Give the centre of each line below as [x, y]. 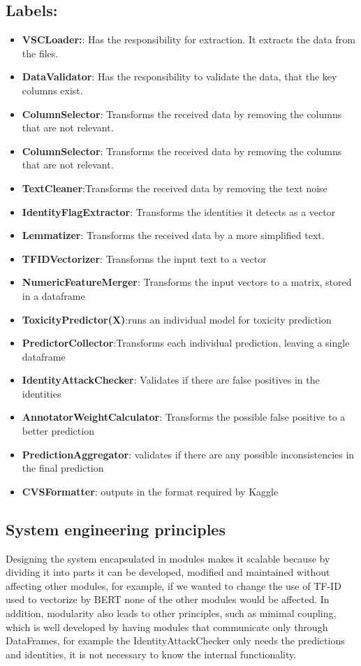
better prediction [58, 431]
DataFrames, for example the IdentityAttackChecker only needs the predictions [175, 640]
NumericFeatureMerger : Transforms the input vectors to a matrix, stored [187, 282]
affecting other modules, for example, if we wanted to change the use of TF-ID [174, 585]
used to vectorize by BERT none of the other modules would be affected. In [168, 599]
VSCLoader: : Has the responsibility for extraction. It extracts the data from [189, 39]
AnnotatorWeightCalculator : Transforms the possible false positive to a [184, 417]
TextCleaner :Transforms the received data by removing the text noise [175, 188]
